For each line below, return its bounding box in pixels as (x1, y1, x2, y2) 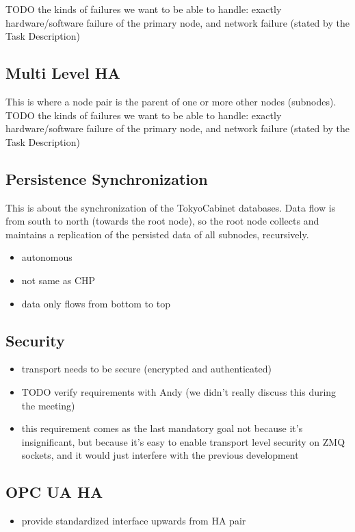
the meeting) (21, 398, 75, 412)
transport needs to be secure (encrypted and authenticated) (21, 362, 272, 376)
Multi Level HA (5, 62, 120, 84)
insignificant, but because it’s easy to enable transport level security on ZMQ (21, 434, 345, 448)
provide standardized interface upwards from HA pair (21, 514, 246, 528)
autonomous (21, 250, 73, 264)
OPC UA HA (5, 481, 103, 503)
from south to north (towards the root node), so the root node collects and (5, 214, 319, 228)
